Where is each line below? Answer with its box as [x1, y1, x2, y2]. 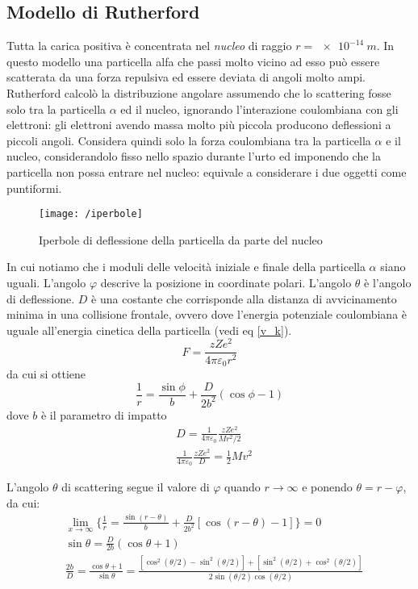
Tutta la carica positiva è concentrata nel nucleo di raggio [6, 37, 292, 54]
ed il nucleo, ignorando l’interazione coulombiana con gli [120, 100, 399, 117]
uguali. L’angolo [6, 274, 86, 290]
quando [224, 478, 261, 495]
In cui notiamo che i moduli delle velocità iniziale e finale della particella [6, 258, 366, 275]
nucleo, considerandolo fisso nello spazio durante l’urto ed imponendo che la [6, 148, 382, 165]
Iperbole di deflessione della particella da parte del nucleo [39, 231, 323, 248]
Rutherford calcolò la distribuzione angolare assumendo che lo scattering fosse [6, 84, 391, 101]
